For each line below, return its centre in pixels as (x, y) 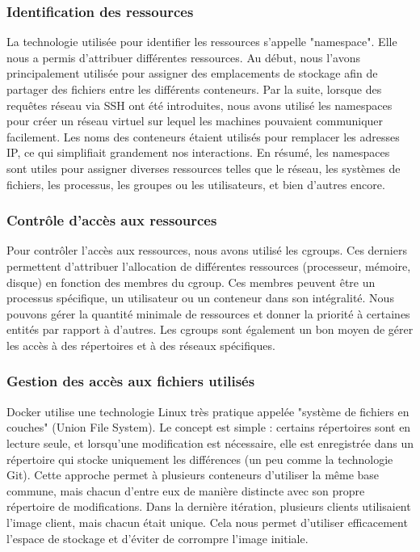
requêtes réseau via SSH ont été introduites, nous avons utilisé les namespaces (199, 105)
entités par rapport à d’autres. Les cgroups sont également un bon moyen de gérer (210, 329)
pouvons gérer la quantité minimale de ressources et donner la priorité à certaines (208, 313)
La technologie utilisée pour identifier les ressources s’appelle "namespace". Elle (202, 42)
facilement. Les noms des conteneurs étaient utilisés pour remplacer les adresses (203, 136)
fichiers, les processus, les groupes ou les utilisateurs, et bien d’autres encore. (196, 184)
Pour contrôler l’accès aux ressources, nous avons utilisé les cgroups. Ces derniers (207, 250)
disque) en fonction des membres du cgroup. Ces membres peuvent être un (191, 282)
